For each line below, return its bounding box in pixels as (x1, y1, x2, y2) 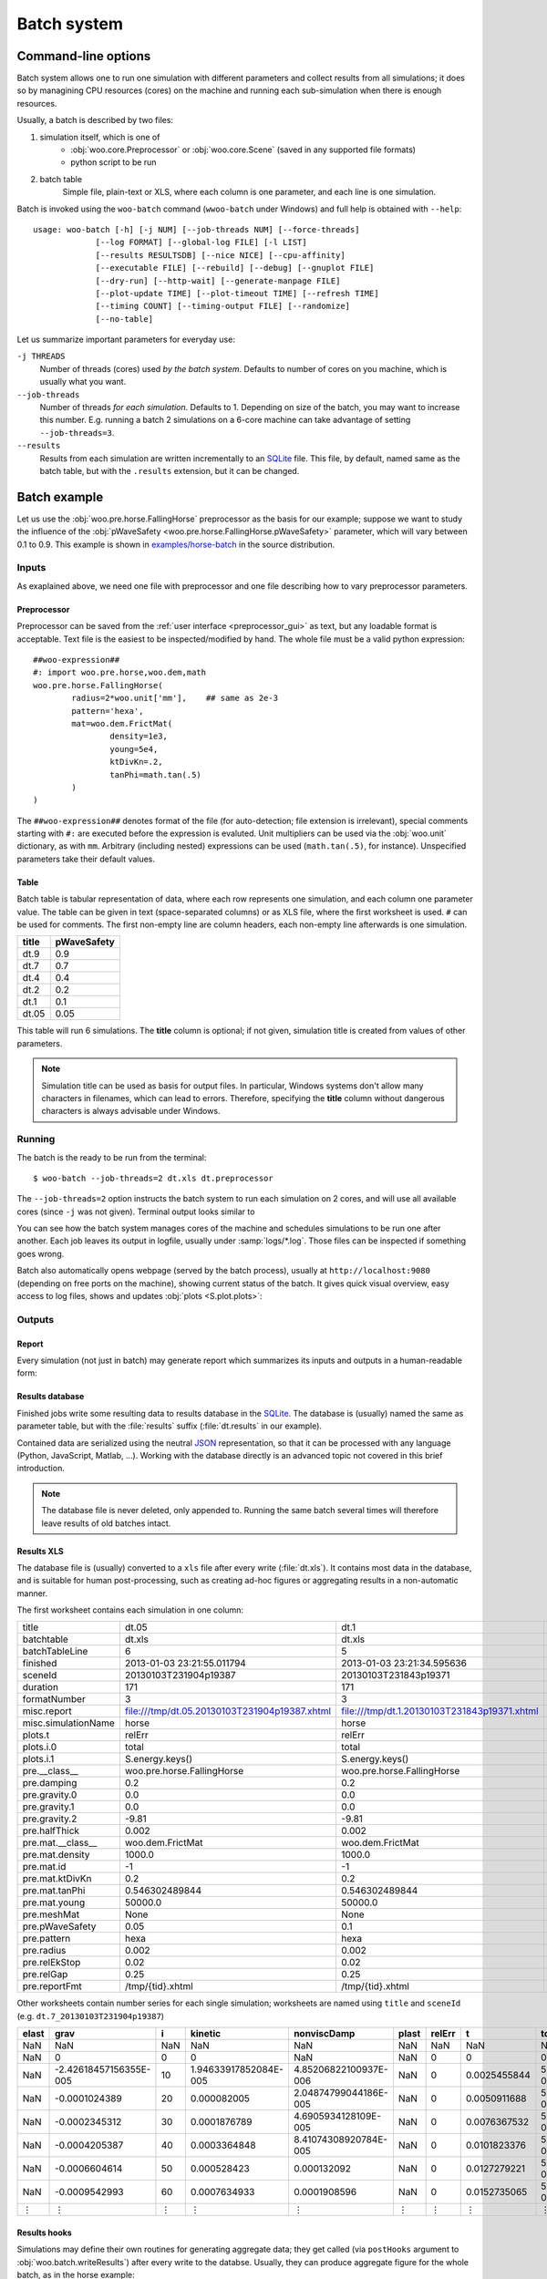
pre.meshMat (22, 1908, 80, 1921)
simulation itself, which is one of (39, 131, 160, 142)
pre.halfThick (22, 1824, 80, 1837)
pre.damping (22, 1777, 77, 1789)
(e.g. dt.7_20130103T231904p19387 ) (16, 2010, 164, 2021)
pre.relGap (22, 1968, 68, 1981)
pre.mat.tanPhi (22, 1884, 86, 1897)
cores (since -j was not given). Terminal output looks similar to (16, 1206, 255, 1217)
